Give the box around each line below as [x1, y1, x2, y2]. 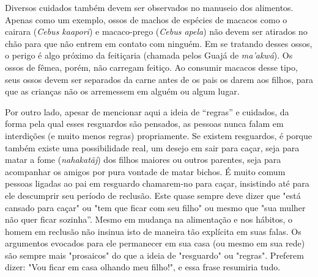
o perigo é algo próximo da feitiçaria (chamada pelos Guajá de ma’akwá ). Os [5, 49, 293, 62]
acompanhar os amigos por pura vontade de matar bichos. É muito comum [5, 165, 286, 178]
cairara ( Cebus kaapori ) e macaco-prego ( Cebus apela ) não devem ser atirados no [5, 25, 308, 38]
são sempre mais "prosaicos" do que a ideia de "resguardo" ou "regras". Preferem [5, 248, 304, 261]
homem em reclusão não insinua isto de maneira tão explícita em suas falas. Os [5, 225, 301, 237]
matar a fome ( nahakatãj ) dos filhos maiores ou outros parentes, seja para [5, 153, 281, 166]
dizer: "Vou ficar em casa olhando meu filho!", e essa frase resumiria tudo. [5, 261, 281, 273]
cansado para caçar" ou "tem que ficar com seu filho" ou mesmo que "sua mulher [5, 201, 306, 214]
